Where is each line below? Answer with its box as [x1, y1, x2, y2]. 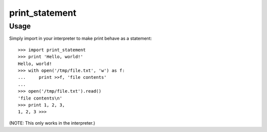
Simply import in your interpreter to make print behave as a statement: [9, 35, 152, 41]
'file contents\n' [18, 95, 63, 101]
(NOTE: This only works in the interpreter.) [9, 120, 95, 126]
